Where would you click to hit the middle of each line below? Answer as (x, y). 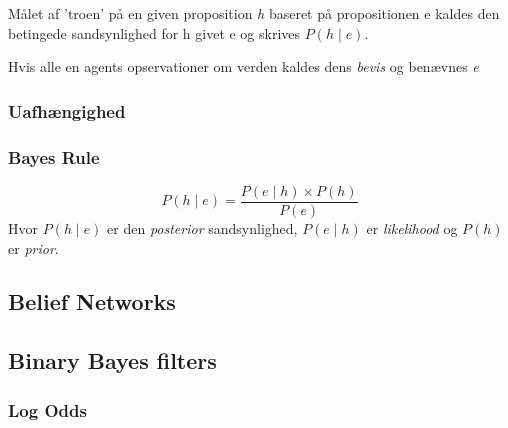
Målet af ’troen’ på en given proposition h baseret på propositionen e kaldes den (254, 13)
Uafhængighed (67, 110)
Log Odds (47, 409)
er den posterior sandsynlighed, (202, 227)
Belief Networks (92, 301)
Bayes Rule (54, 156)
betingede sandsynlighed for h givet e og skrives (154, 32)
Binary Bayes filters (112, 360)
